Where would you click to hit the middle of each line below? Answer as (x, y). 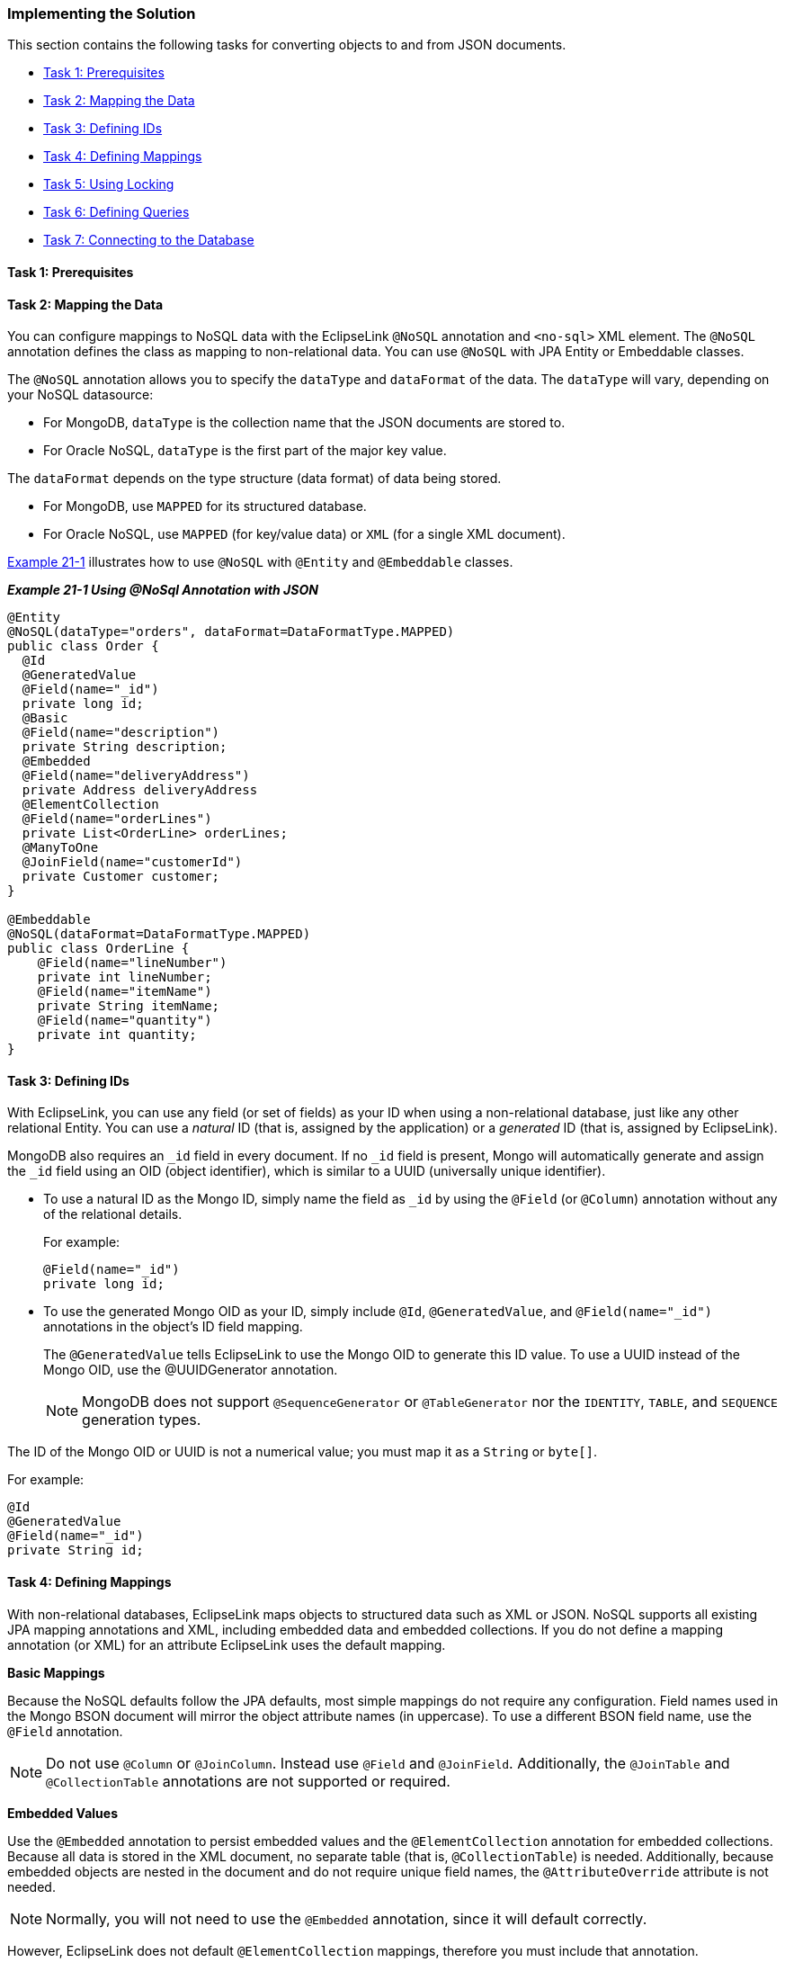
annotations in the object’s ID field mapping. (173, 1327)
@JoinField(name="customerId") (132, 862)
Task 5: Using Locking (109, 184)
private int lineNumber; (125, 977)
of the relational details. (113, 1214)
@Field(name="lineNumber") (132, 963)
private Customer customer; (121, 877)
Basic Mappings (56, 1672)
